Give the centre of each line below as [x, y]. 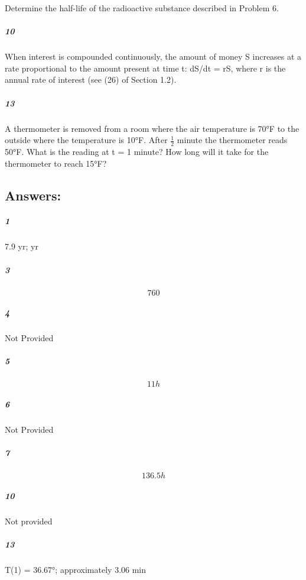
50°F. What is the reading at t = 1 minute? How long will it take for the [137, 151]
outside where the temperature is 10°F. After [86, 140]
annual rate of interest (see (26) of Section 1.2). [91, 80]
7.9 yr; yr [22, 246]
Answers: [33, 195]
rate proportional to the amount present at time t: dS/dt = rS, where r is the [145, 68]
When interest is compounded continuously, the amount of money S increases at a [153, 56]
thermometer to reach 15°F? [56, 163]
